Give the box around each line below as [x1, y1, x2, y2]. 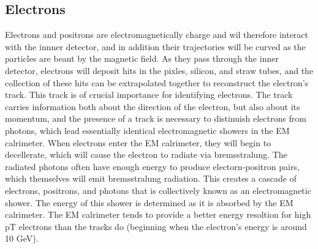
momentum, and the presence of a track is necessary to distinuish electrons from [5, 112, 306, 125]
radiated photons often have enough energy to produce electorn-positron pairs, [5, 160, 300, 173]
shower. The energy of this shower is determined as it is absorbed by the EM [5, 196, 293, 209]
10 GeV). [5, 232, 39, 245]
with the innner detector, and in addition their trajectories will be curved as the [5, 40, 306, 53]
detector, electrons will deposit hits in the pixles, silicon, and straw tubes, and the [5, 64, 314, 76]
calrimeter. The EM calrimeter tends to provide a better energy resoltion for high [5, 208, 311, 221]
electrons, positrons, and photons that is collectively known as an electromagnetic [5, 184, 311, 196]
